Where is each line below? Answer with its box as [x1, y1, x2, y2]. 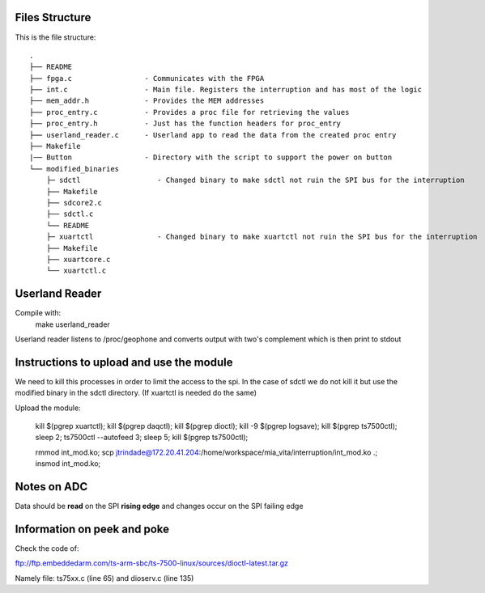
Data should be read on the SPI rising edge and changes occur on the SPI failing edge [15, 502, 304, 511]
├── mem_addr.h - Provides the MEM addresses [29, 96, 265, 105]
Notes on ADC [15, 480, 88, 493]
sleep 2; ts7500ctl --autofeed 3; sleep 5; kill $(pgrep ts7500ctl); [35, 433, 249, 443]
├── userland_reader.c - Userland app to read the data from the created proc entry [29, 130, 397, 139]
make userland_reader [35, 320, 111, 329]
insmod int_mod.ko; [35, 459, 101, 468]
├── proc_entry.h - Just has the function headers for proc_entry [29, 119, 342, 129]
